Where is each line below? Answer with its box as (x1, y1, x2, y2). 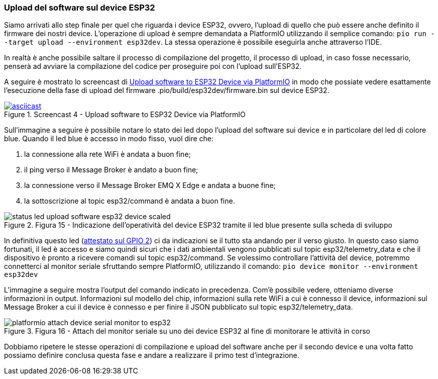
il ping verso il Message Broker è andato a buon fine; (24, 165, 198, 174)
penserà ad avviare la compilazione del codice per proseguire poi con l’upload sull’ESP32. (4, 62, 302, 71)
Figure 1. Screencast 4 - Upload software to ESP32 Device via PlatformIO (4, 110, 246, 119)
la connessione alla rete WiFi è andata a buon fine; (24, 150, 191, 159)
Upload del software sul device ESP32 (4, 3, 155, 13)
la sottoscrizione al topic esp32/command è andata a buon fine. (24, 197, 235, 206)
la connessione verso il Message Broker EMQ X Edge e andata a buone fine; (24, 181, 276, 190)
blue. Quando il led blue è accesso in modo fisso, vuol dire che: (4, 134, 214, 143)
